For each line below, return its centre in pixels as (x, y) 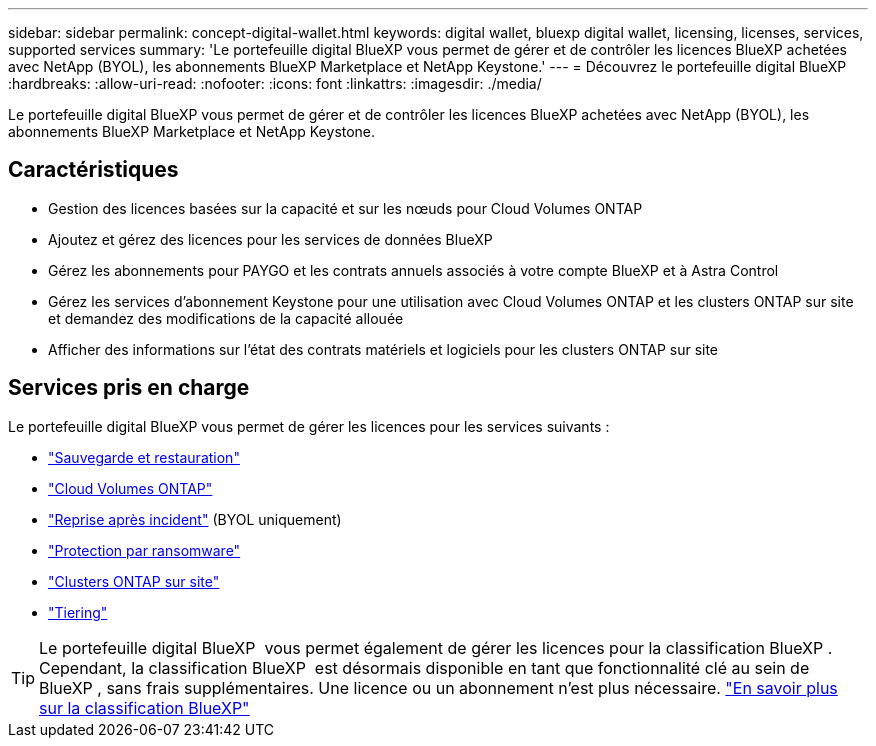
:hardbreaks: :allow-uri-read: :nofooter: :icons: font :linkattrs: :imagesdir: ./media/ (275, 83)
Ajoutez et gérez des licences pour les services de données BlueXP (270, 239)
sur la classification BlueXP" (144, 707)
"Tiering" (78, 612)
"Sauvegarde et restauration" (144, 457)
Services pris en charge (129, 388)
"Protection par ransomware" (144, 550)
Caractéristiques (93, 170)
